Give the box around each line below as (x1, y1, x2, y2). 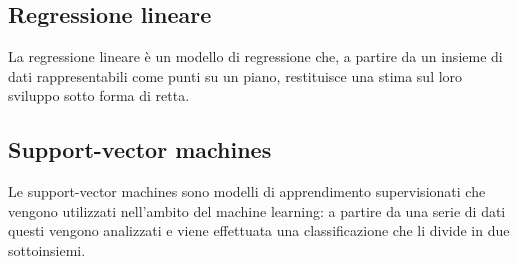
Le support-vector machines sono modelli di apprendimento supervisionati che (8, 181, 486, 202)
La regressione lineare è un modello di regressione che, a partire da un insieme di (8, 46, 503, 67)
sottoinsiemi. (8, 239, 86, 260)
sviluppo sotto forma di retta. (8, 85, 190, 106)
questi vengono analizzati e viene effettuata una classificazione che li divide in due (8, 220, 510, 241)
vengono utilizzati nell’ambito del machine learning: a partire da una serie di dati (8, 200, 506, 221)
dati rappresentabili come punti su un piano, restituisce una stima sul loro (8, 65, 463, 86)
